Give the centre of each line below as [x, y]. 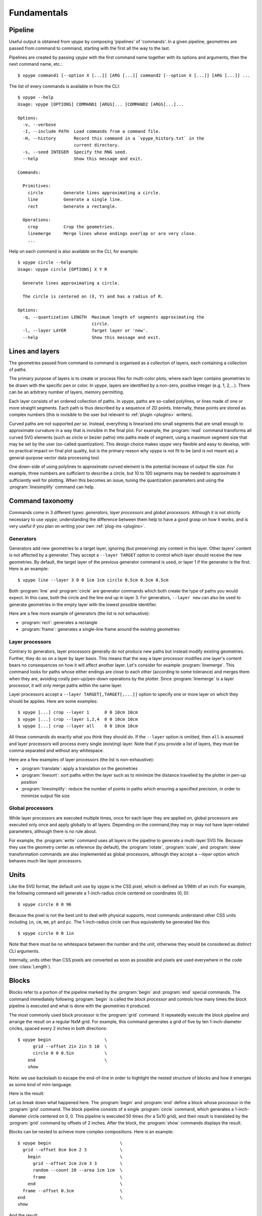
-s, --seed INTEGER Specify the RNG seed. [75, 152]
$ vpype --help [36, 98]
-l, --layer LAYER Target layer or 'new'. [85, 331]
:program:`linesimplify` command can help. [52, 487]
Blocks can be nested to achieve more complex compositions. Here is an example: [91, 1132]
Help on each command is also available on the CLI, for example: [74, 251]
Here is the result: [27, 1093]
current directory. [97, 145]
